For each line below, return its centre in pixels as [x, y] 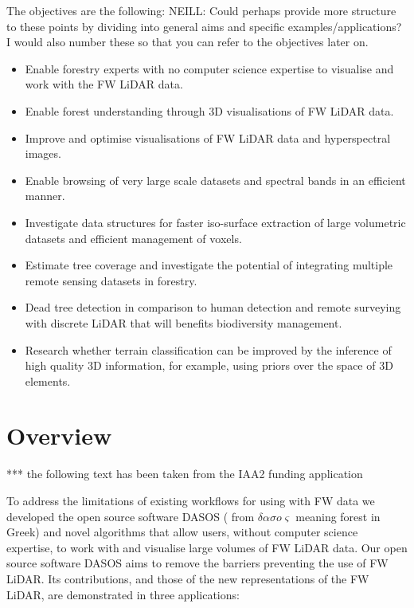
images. [43, 153]
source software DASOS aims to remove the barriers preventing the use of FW [197, 563]
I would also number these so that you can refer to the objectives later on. [187, 42]
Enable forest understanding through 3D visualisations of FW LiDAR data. [209, 110]
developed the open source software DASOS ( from [131, 516]
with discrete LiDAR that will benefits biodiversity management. [184, 322]
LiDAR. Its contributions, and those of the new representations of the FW [188, 578]
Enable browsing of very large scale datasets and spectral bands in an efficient [215, 180]
